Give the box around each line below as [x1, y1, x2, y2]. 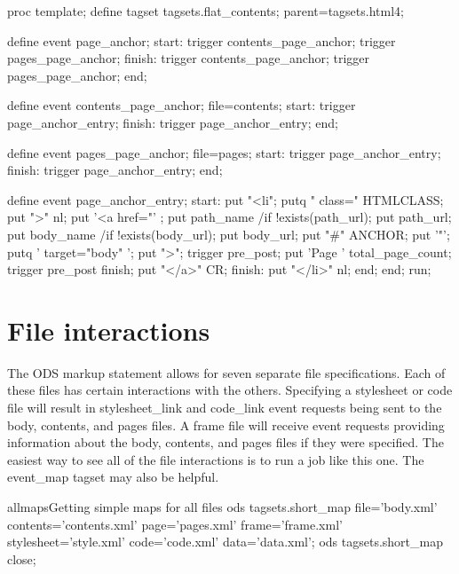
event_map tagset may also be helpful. [7, 468, 219, 486]
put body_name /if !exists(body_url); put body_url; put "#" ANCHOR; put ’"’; [7, 224, 450, 243]
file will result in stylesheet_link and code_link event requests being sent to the [7, 398, 442, 417]
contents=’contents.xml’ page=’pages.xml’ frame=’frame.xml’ [7, 515, 343, 533]
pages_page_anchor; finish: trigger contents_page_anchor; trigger [7, 49, 370, 67]
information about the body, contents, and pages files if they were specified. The [7, 433, 444, 452]
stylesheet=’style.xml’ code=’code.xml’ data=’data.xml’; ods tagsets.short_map [7, 532, 443, 551]
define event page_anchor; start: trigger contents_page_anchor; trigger [7, 31, 396, 50]
